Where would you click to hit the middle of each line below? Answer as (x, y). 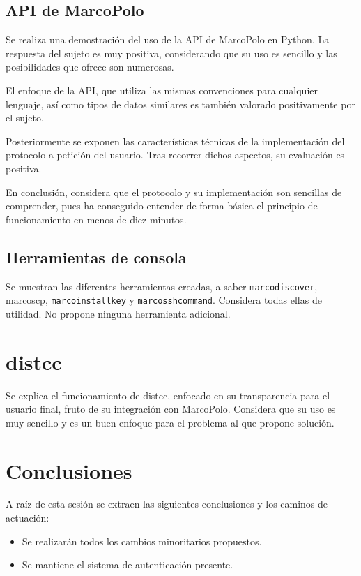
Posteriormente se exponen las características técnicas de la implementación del (175, 141)
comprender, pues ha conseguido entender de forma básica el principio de (162, 206)
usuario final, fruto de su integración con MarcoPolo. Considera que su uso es (171, 409)
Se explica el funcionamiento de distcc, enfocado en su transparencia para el (168, 395)
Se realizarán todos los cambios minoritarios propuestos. (142, 541)
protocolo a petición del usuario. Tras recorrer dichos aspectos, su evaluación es (175, 155)
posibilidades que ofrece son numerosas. (90, 67)
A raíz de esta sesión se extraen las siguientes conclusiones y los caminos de (167, 504)
